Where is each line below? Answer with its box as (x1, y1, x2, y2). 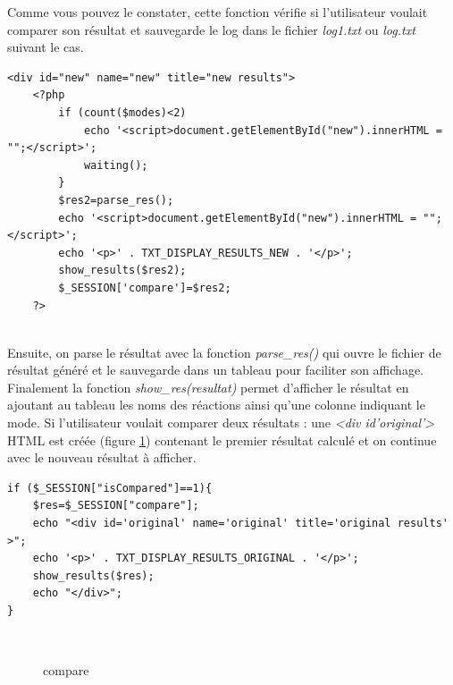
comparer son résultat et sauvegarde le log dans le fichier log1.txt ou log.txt (7, 20, 415, 38)
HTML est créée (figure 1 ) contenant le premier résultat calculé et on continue (7, 430, 437, 449)
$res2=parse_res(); (58, 193, 174, 207)
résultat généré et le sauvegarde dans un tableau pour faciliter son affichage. (7, 360, 424, 379)
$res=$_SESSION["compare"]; (32, 499, 199, 512)
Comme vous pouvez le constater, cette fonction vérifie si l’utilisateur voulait (7, 3, 428, 21)
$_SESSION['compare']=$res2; (58, 281, 231, 294)
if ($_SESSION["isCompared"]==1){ (7, 481, 213, 495)
